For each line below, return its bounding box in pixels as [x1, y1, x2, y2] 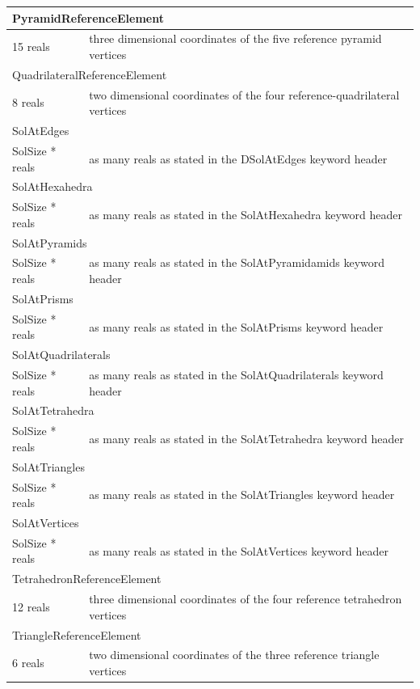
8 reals [12, 94, 44, 111]
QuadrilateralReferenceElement [12, 66, 167, 82]
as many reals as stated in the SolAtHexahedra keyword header [89, 205, 402, 222]
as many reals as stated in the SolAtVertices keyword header [89, 542, 388, 559]
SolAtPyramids [12, 234, 87, 251]
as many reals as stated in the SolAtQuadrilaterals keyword [89, 366, 384, 383]
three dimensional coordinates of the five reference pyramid [89, 30, 382, 47]
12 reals [12, 598, 50, 615]
